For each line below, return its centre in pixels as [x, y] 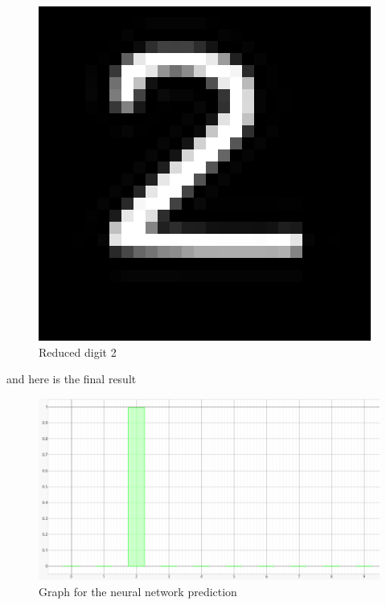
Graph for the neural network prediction [138, 591]
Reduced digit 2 [78, 352]
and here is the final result [72, 379]
